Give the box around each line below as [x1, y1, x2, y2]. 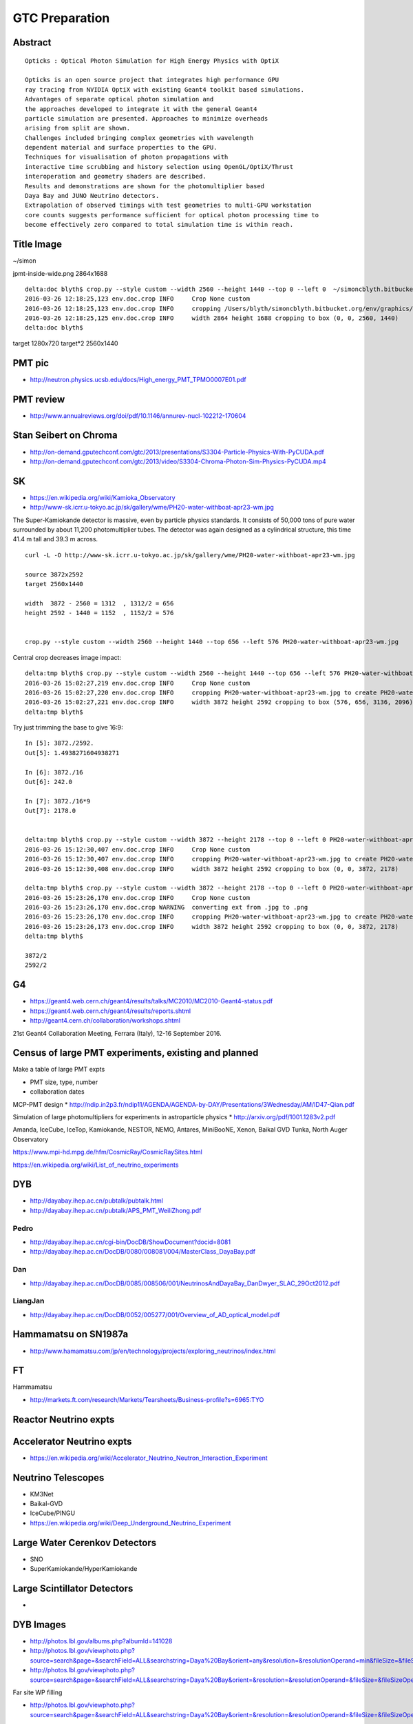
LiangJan [12, 1296, 45, 1306]
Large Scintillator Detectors [12, 1583, 134, 1594]
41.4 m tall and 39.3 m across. [12, 535, 98, 543]
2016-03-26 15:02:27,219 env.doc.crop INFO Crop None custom [25, 679, 251, 687]
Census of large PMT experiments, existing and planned [12, 1047, 259, 1059]
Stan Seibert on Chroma [12, 430, 118, 441]
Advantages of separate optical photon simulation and [25, 95, 214, 103]
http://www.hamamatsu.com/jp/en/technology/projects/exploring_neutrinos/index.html [30, 1347, 276, 1355]
